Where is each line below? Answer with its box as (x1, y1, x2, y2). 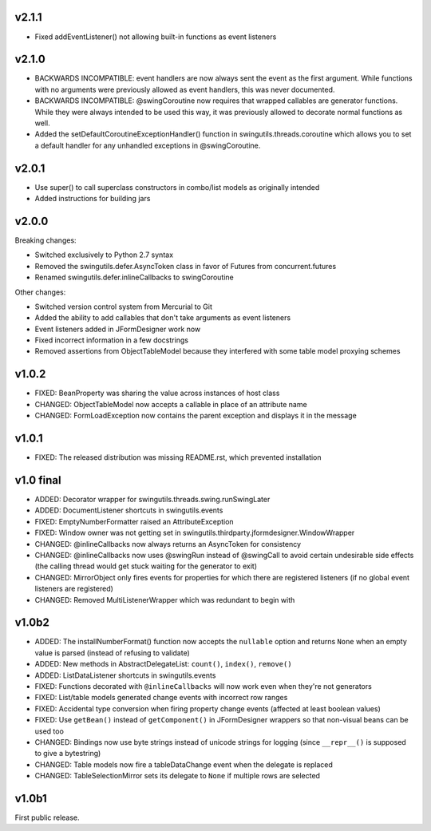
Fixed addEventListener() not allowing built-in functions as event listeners (34, 32, 277, 42)
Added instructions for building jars (34, 194, 151, 204)
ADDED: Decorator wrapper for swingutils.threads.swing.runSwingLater (34, 494, 271, 504)
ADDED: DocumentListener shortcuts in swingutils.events (34, 505, 223, 515)
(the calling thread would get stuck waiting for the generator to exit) (34, 561, 258, 571)
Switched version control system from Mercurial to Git (34, 302, 213, 311)
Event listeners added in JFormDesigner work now (34, 324, 201, 334)
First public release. (14, 813, 80, 822)
